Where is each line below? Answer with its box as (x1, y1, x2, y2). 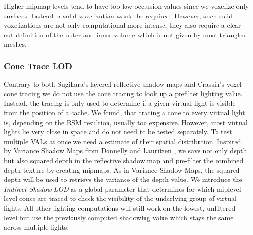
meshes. (4, 39, 27, 49)
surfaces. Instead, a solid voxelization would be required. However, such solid (4, 10, 233, 20)
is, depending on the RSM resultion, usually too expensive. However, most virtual (4, 117, 248, 127)
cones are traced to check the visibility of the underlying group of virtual (19, 193, 236, 203)
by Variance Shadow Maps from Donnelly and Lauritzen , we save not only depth (4, 145, 247, 156)
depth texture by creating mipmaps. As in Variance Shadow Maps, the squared (4, 164, 240, 175)
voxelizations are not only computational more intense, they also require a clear (4, 20, 241, 30)
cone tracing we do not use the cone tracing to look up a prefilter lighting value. (4, 88, 243, 98)
